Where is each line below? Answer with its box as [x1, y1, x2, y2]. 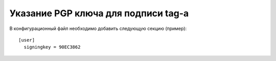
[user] [18, 37, 35, 43]
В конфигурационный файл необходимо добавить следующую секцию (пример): [9, 25, 187, 32]
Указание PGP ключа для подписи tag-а [9, 8, 189, 19]
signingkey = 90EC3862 [24, 44, 81, 50]
